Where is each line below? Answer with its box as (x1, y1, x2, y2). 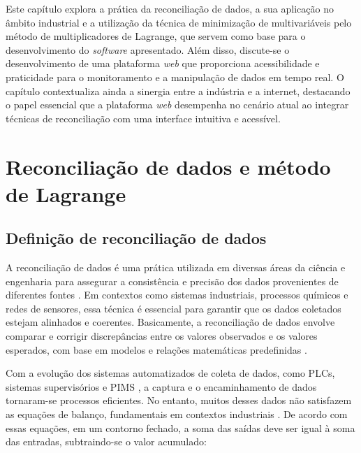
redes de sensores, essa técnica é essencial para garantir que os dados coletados (6, 301, 341, 315)
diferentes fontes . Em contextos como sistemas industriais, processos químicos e (6, 287, 348, 302)
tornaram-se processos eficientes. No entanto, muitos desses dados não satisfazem (6, 393, 352, 408)
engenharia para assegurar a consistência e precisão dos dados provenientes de (6, 273, 339, 288)
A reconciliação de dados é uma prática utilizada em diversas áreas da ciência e (6, 260, 346, 275)
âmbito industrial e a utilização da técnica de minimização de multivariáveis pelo (6, 15, 352, 29)
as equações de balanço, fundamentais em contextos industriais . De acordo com (6, 407, 348, 422)
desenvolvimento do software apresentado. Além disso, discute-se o (6, 42, 290, 57)
